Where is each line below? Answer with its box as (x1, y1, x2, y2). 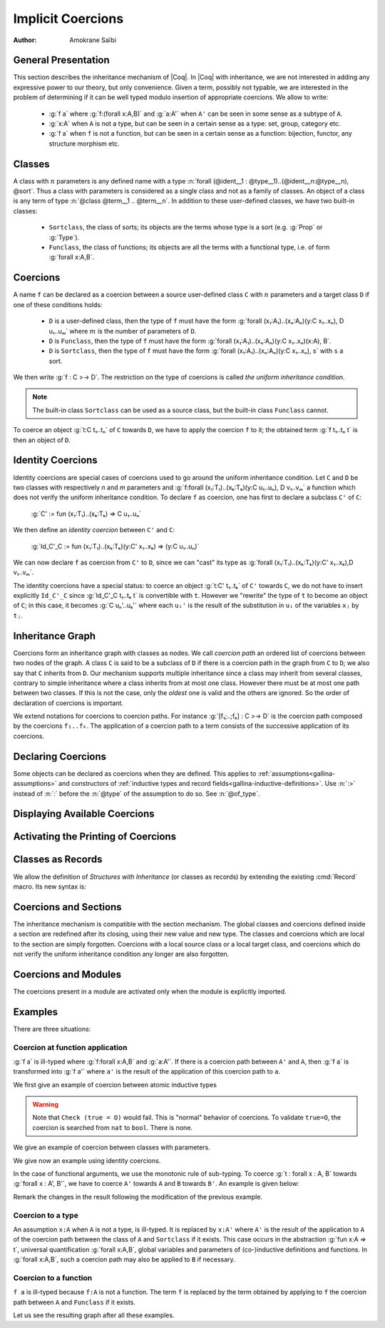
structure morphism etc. (48, 139, 120, 148)
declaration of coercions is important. (13, 699, 124, 707)
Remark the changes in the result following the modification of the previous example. (13, 1192, 263, 1201)
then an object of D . (13, 436, 71, 444)
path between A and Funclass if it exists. (13, 1297, 135, 1307)
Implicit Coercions (13, 11, 124, 26)
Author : (13, 36, 37, 44)
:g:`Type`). (48, 233, 80, 241)
